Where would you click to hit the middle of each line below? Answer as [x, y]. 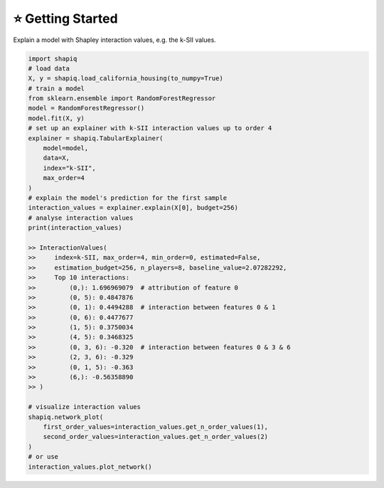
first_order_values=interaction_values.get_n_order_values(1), [156, 426]
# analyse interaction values [81, 218]
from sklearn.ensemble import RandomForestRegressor [122, 99]
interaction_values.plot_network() [90, 467]
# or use [43, 457]
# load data [49, 68]
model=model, [66, 148]
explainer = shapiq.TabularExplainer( [96, 138]
